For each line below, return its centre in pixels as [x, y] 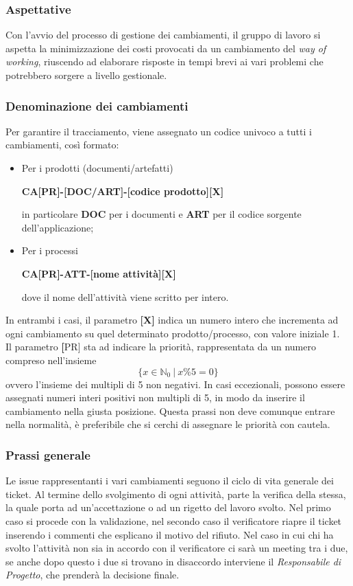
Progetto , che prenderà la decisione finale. [93, 575]
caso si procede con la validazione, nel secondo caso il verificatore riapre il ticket [174, 520]
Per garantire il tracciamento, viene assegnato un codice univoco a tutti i [159, 131]
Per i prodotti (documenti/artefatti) [97, 168]
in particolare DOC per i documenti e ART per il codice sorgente [161, 214]
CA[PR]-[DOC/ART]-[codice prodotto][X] [123, 191]
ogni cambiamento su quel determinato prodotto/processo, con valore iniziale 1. [173, 333]
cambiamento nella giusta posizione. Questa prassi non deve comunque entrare [170, 410]
